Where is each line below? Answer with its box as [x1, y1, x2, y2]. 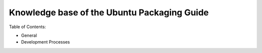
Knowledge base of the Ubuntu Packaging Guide [9, 7, 209, 18]
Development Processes [21, 39, 70, 45]
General [21, 32, 37, 38]
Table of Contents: [9, 24, 46, 30]
